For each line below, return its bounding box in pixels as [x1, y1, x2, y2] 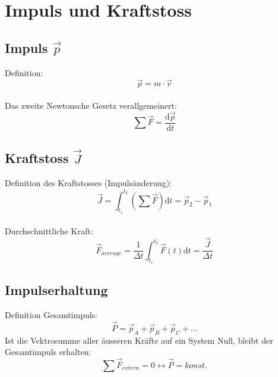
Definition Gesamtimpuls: [5, 308, 98, 321]
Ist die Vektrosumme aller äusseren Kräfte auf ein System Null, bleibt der [5, 334, 273, 346]
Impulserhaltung [5, 281, 108, 299]
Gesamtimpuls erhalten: [5, 345, 91, 358]
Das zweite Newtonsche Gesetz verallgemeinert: [5, 99, 177, 111]
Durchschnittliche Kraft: [5, 225, 93, 237]
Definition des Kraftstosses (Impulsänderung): [5, 177, 172, 189]
